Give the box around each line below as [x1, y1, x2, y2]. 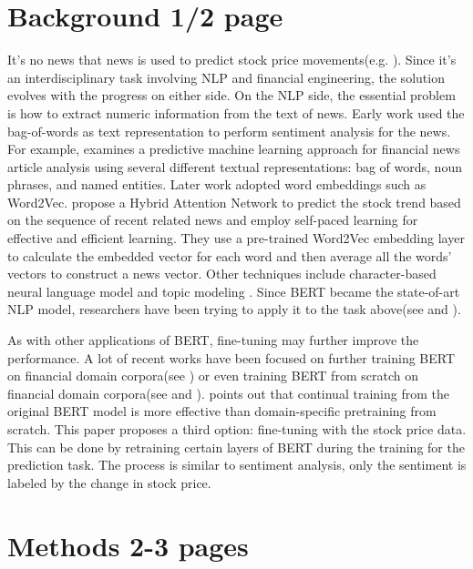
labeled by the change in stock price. [7, 472, 211, 492]
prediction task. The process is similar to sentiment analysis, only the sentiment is [7, 455, 467, 474]
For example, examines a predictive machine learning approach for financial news [7, 139, 460, 158]
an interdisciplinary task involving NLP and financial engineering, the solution [7, 67, 445, 86]
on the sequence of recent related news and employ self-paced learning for [7, 210, 418, 229]
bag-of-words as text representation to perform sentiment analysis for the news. [7, 121, 451, 140]
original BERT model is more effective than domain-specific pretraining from [7, 401, 437, 421]
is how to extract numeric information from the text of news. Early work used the [7, 103, 465, 122]
